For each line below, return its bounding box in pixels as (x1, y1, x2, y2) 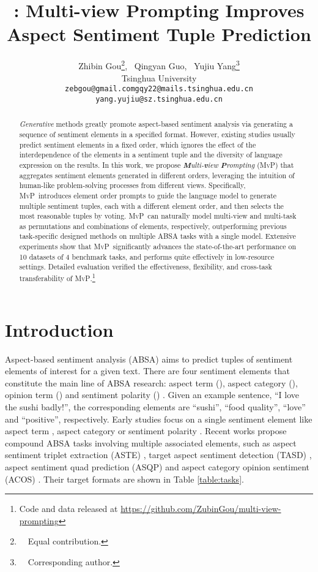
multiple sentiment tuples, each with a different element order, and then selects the (19, 200, 284, 211)
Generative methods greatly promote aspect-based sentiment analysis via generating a (19, 119, 293, 129)
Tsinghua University (121, 71, 197, 84)
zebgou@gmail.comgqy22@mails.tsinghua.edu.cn (65, 85, 253, 94)
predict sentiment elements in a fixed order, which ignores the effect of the (19, 139, 256, 149)
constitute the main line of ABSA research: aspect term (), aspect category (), (5, 376, 298, 389)
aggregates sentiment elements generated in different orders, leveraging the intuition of (19, 170, 295, 180)
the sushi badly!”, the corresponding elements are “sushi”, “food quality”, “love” (5, 401, 306, 413)
